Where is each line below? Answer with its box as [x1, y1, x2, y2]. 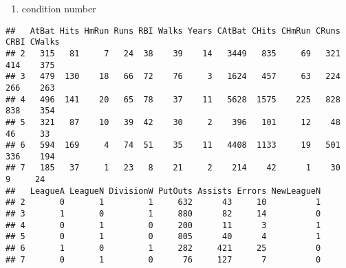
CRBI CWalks [6, 37, 60, 47]
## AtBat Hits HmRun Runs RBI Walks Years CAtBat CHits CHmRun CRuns [6, 25, 340, 36]
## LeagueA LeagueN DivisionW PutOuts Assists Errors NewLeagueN [6, 186, 321, 196]
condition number [21, 1, 96, 15]
